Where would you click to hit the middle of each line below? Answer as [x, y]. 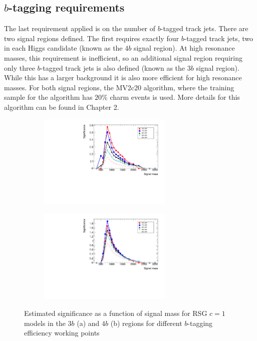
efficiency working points [62, 333]
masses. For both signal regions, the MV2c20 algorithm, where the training [119, 87]
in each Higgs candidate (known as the [63, 48]
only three [20, 67]
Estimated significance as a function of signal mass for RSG [116, 313]
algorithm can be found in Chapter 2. [62, 107]
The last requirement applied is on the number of [80, 28]
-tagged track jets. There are [204, 28]
